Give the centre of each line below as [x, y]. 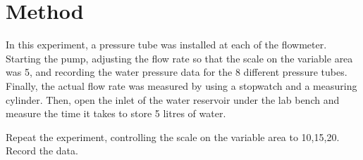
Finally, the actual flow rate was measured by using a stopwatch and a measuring [181, 85]
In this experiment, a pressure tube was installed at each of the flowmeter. [166, 45]
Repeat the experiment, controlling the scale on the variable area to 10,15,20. [173, 136]
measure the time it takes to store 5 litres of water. [116, 113]
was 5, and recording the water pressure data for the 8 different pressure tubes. [177, 72]
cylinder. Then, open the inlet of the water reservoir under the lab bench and [173, 99]
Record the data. [42, 151]
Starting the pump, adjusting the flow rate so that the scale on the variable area [179, 58]
